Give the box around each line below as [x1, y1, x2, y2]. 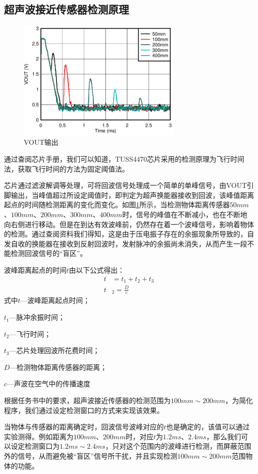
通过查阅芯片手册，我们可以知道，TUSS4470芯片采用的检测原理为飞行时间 [4, 154, 245, 164]
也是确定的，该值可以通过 [166, 421, 250, 432]
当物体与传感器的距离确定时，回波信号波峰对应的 [4, 421, 164, 432]
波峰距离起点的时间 [4, 265, 66, 275]
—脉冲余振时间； [9, 312, 65, 322]
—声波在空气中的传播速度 [7, 378, 91, 389]
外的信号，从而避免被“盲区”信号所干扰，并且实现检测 [4, 450, 178, 461]
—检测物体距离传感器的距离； [9, 361, 107, 372]
